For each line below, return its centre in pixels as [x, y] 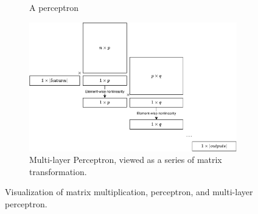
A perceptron [54, 7]
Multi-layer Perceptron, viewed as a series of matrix [126, 160]
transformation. [58, 171]
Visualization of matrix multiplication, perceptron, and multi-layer [129, 192]
